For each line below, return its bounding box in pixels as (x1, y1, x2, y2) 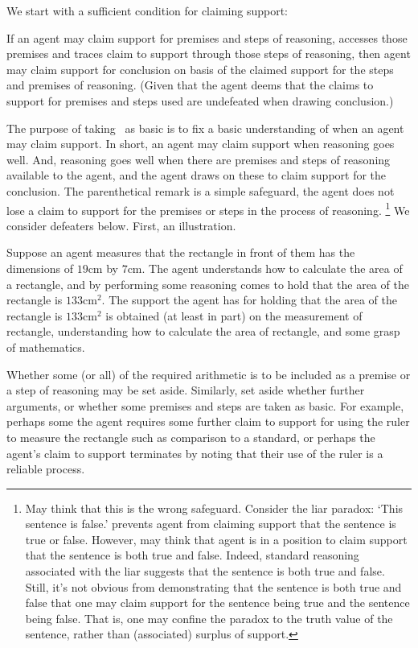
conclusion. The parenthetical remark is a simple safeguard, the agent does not (6, 182, 395, 199)
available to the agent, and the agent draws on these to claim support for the (6, 167, 387, 184)
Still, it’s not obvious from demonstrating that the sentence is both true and (25, 578, 402, 595)
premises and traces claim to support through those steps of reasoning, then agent (6, 45, 411, 62)
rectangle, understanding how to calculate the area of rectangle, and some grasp (6, 323, 400, 340)
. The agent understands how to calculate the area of (141, 259, 403, 276)
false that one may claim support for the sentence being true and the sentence (25, 594, 410, 611)
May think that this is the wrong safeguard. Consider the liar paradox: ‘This (25, 499, 404, 516)
